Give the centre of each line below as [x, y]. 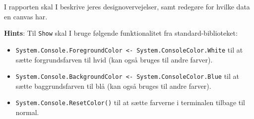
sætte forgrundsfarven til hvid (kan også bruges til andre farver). [114, 59]
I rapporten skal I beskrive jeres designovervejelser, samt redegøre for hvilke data [127, 6]
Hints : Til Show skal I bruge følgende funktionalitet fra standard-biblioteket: [121, 33]
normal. [27, 112]
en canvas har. [26, 16]
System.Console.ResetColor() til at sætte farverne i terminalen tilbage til [130, 102]
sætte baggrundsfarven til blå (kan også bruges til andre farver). [113, 86]
